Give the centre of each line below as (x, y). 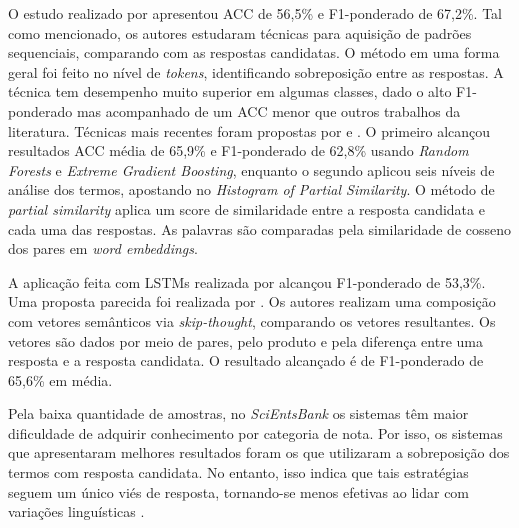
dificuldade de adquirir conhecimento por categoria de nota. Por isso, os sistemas (255, 432)
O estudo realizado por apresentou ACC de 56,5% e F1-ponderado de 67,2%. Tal (255, 13)
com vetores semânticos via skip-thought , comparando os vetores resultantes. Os (252, 320)
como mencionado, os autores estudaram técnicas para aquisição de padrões (240, 32)
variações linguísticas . (76, 511)
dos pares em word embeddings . (103, 248)
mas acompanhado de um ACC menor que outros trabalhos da (268, 110)
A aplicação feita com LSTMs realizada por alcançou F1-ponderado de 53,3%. (247, 281)
